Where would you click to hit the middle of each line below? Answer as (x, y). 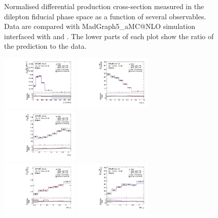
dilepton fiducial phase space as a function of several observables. (105, 16)
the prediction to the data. (45, 46)
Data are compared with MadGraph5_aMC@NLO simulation (100, 26)
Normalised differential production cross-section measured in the (104, 6)
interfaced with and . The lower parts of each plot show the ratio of (109, 36)
